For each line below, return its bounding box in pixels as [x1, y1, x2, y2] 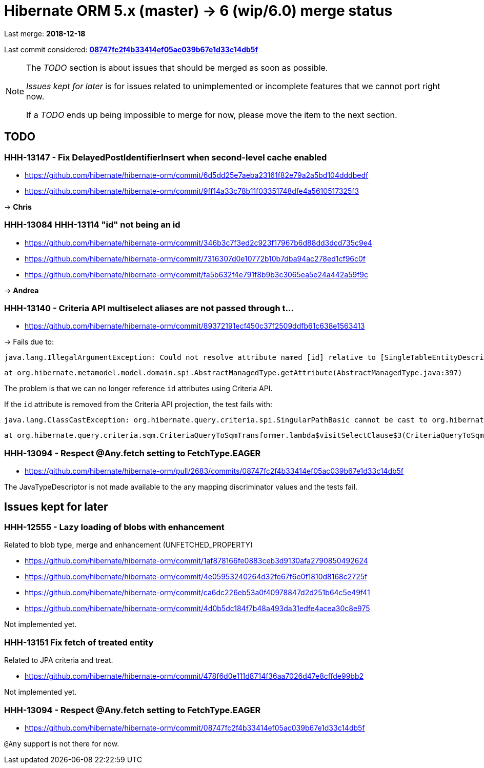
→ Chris [4, 202, 32, 211]
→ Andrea [4, 286, 39, 295]
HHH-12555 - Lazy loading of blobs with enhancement [4, 522, 225, 533]
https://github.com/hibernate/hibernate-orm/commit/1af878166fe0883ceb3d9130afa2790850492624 [25, 556, 368, 565]
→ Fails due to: [4, 337, 54, 347]
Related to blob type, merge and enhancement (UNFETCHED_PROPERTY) [4, 540, 253, 550]
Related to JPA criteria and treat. [4, 656, 113, 665]
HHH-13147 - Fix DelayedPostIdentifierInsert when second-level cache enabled [4, 152, 327, 163]
